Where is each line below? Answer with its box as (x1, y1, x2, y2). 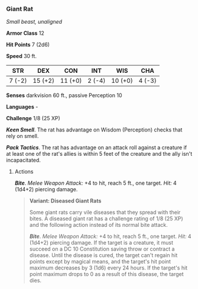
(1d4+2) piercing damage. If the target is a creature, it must (29, 239, 173, 246)
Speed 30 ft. (6, 53, 37, 60)
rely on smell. (6, 133, 39, 140)
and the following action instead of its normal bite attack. (29, 221, 168, 229)
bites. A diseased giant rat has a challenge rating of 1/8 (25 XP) (29, 215, 183, 222)
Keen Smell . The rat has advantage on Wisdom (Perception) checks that (6, 126, 183, 133)
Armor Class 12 (6, 30, 44, 37)
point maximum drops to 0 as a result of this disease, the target (29, 271, 184, 278)
